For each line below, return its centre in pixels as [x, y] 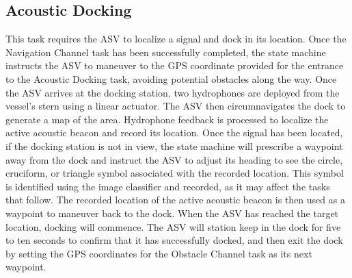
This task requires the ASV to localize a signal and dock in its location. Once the [176, 39]
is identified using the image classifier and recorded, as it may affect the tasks [168, 186]
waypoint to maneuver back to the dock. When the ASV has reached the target [172, 213]
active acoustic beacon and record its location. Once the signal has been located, [174, 132]
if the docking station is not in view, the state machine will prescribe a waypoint [174, 146]
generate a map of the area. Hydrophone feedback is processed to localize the [167, 119]
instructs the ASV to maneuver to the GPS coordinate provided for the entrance [175, 65]
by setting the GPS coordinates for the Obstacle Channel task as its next [159, 253]
